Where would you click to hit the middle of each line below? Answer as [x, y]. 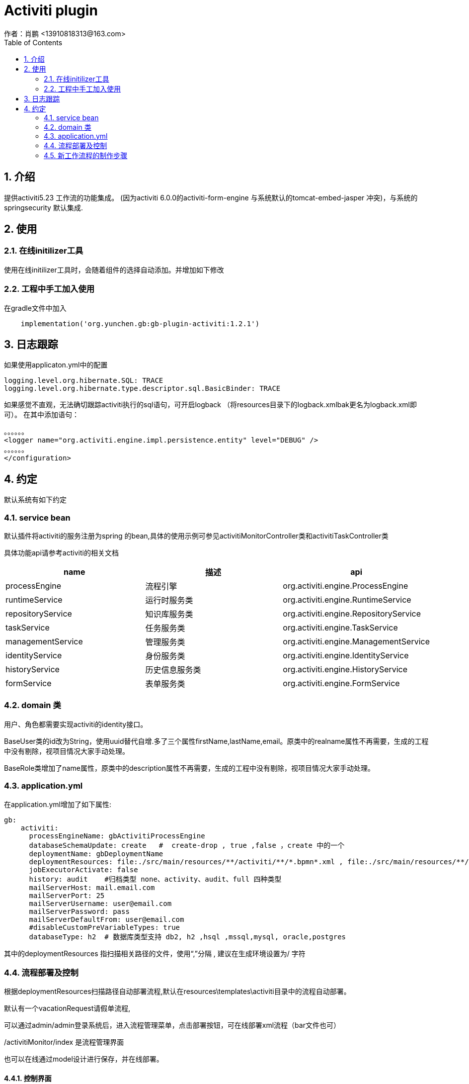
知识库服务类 [169, 614]
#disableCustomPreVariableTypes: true [105, 927]
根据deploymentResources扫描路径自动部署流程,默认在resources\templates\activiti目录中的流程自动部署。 [177, 992]
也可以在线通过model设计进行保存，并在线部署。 [84, 1059]
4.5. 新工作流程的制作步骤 [86, 155]
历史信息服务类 [173, 670]
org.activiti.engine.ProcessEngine [346, 586]
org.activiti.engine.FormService [341, 683]
